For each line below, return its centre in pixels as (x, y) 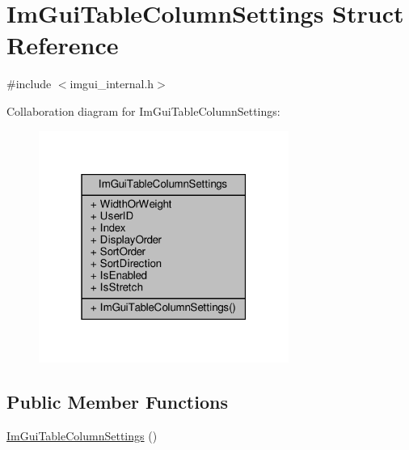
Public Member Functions (117, 401)
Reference (63, 45)
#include (29, 84)
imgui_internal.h (112, 84)
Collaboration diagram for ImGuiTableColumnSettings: (143, 110)
